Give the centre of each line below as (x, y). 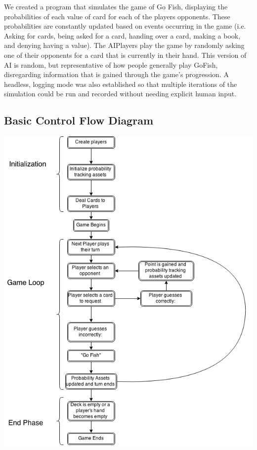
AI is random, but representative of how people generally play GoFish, (111, 64)
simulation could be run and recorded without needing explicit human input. (120, 94)
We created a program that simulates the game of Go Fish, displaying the (116, 6)
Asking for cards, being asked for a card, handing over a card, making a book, (122, 35)
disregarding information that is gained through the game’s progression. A (116, 74)
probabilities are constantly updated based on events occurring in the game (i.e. (125, 26)
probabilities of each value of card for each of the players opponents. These (117, 16)
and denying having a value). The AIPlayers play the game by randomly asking (124, 45)
